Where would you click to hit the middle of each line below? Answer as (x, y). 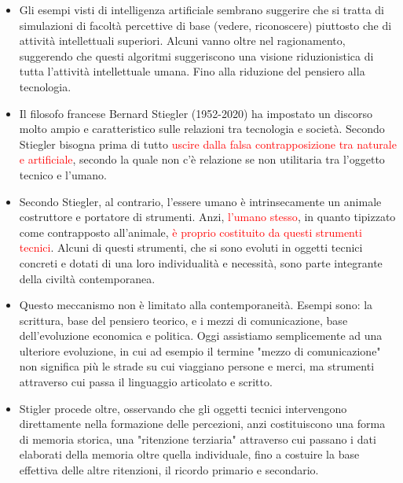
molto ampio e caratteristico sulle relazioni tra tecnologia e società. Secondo (202, 129)
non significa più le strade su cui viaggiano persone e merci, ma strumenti (197, 366)
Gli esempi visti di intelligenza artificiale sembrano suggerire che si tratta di (202, 9)
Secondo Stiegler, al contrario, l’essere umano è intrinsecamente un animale (200, 201)
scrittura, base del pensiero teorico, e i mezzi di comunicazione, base (183, 320)
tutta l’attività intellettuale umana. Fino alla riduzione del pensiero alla (192, 71)
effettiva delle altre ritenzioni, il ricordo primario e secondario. (169, 470)
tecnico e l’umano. (63, 174)
